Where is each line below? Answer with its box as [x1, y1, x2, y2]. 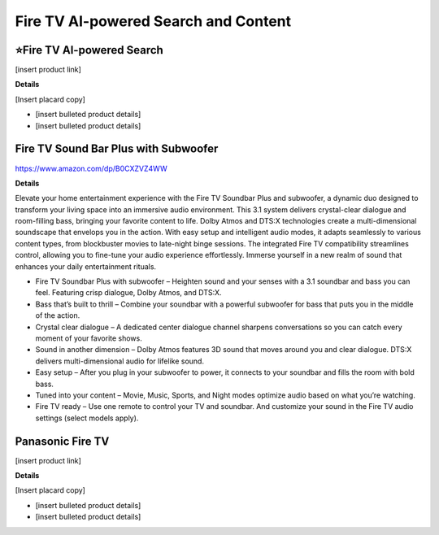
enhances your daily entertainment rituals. [15, 261, 157, 272]
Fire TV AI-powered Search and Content [15, 12, 292, 30]
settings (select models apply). [35, 413, 139, 423]
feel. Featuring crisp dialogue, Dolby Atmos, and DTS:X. [35, 288, 223, 298]
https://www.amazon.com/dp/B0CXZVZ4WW [15, 163, 167, 173]
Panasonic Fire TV [15, 434, 110, 448]
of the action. [35, 311, 80, 320]
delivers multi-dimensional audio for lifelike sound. [35, 356, 205, 366]
